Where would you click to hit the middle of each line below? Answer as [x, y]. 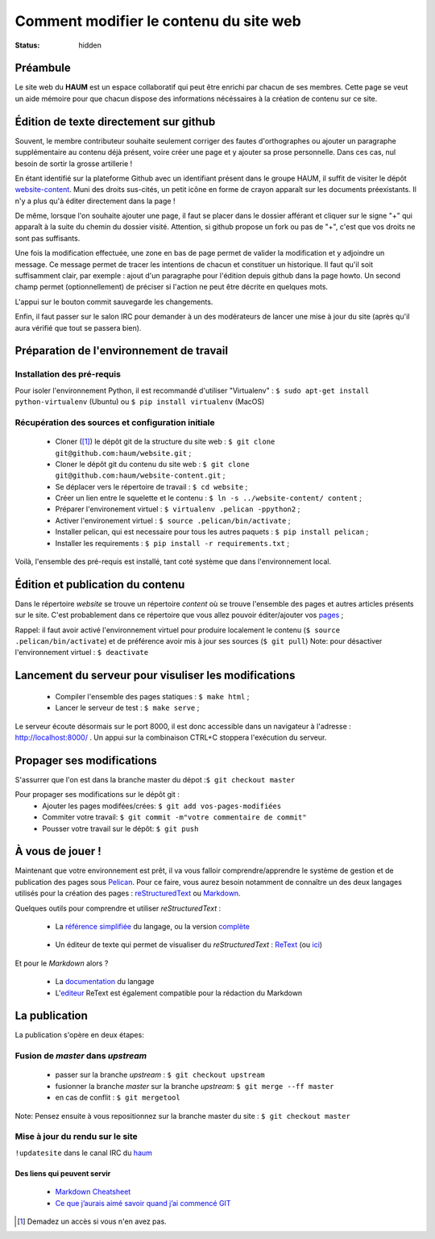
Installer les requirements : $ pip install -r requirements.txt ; [172, 543]
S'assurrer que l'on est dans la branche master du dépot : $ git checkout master [155, 779]
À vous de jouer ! [58, 851]
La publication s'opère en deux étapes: [79, 1035]
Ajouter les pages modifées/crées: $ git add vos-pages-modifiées [162, 806]
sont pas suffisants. [48, 238]
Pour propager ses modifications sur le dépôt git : [97, 795]
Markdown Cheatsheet [93, 1192]
